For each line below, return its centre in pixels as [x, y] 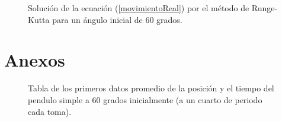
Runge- [265, 8]
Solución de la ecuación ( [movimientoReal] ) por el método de [139, 8]
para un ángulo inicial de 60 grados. [117, 19]
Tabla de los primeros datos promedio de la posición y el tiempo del [151, 88]
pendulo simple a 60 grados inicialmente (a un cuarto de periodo [145, 99]
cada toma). [50, 111]
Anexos [35, 60]
